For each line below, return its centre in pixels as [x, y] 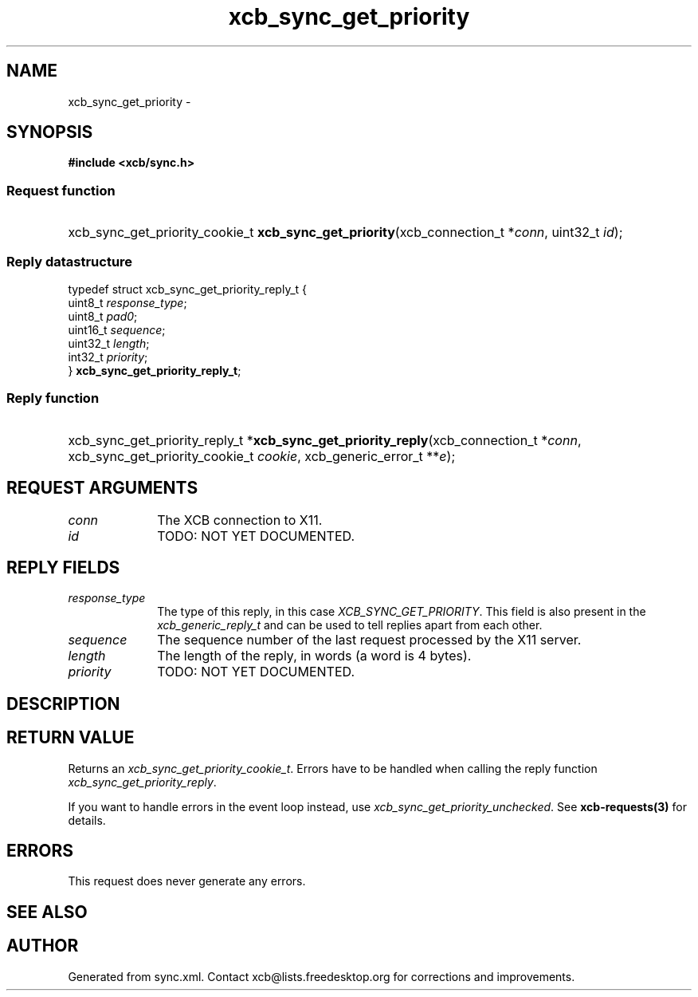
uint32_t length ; [109, 343]
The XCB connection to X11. [240, 520]
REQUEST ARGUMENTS [102, 488]
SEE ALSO [47, 912]
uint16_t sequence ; [117, 329]
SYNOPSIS [50, 132]
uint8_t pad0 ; [103, 316]
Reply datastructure [70, 261]
